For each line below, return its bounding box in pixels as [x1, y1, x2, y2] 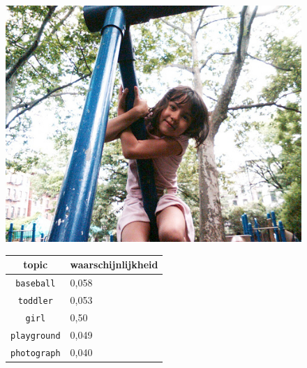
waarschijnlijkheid [70, 257, 158, 272]
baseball [15, 279, 56, 289]
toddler [17, 296, 53, 307]
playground [10, 330, 61, 341]
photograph [10, 348, 61, 358]
